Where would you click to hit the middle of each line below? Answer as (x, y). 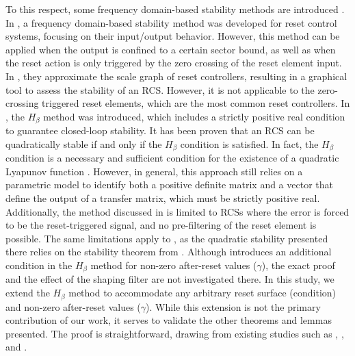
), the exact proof (298, 265)
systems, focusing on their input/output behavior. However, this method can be (173, 36)
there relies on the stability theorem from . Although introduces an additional (169, 252)
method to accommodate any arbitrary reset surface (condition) (202, 293)
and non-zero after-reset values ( (73, 306)
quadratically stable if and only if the (84, 143)
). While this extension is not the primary (233, 306)
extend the (28, 293)
